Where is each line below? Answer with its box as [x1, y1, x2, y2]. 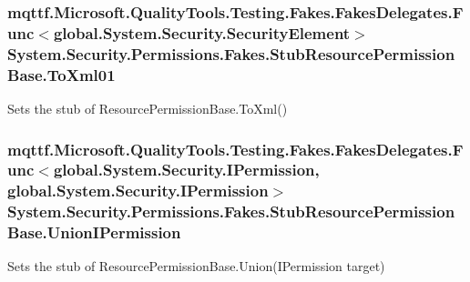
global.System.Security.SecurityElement [53, 21, 351, 44]
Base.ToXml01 [7, 63, 116, 86]
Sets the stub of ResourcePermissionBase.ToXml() [7, 98, 288, 117]
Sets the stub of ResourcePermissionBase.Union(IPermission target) [7, 257, 385, 276]
